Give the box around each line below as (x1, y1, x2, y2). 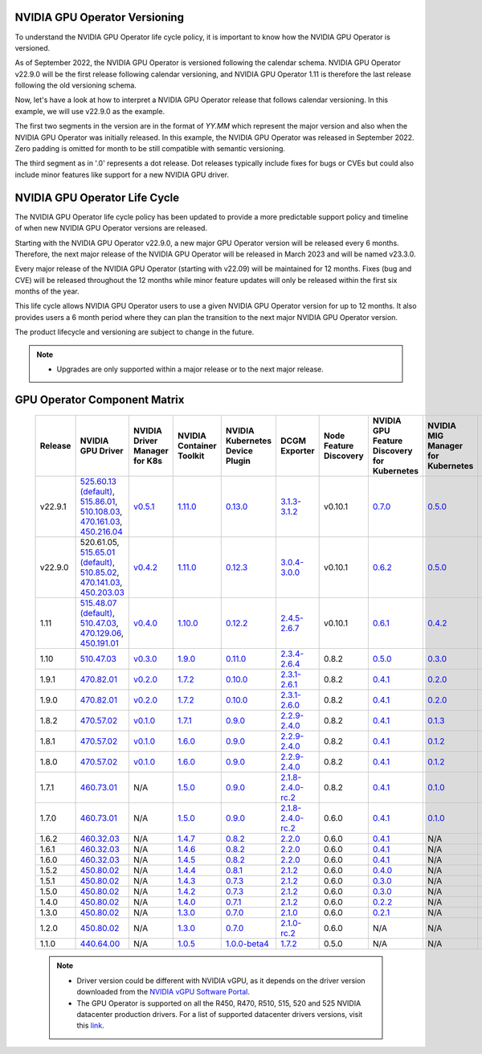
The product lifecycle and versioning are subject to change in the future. (14, 327, 255, 337)
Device (225, 445, 253, 457)
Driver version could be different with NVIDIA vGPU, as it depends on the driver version (76, 975, 366, 985)
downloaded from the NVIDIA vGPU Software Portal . (76, 987, 251, 997)
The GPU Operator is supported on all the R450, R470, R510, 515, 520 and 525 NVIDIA (76, 998, 361, 1008)
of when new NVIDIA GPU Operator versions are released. (14, 224, 208, 233)
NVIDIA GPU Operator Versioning (14, 10, 185, 24)
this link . (76, 1021, 104, 1031)
